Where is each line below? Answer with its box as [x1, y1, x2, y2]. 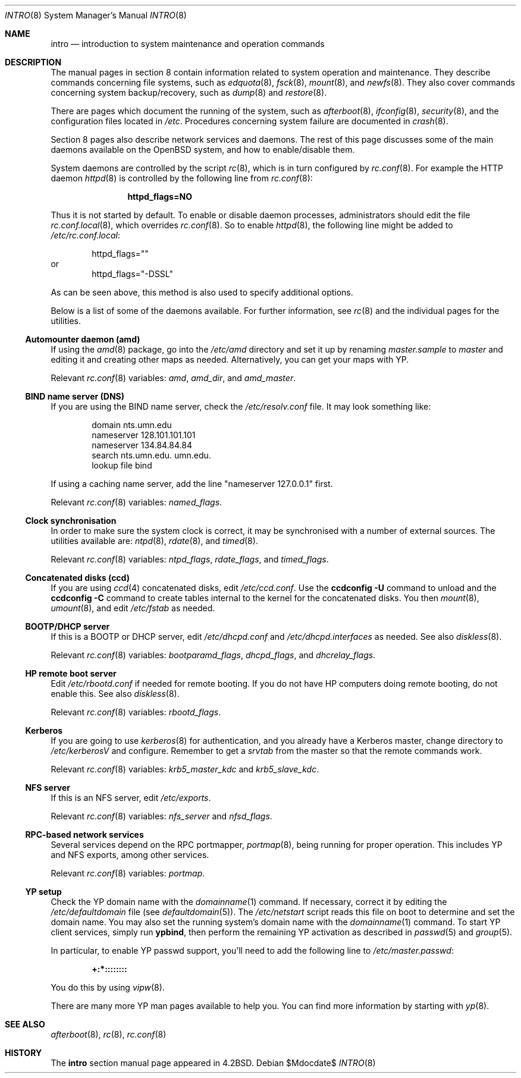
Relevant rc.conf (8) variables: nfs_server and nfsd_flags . [51, 811, 272, 821]
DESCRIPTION [5, 57, 62, 67]
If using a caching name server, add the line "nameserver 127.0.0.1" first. [51, 479, 333, 489]
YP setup [25, 887, 62, 897]
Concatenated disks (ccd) [25, 573, 130, 583]
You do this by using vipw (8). [51, 982, 165, 992]
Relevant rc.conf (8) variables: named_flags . [51, 497, 222, 507]
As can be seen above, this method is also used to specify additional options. [51, 287, 353, 297]
